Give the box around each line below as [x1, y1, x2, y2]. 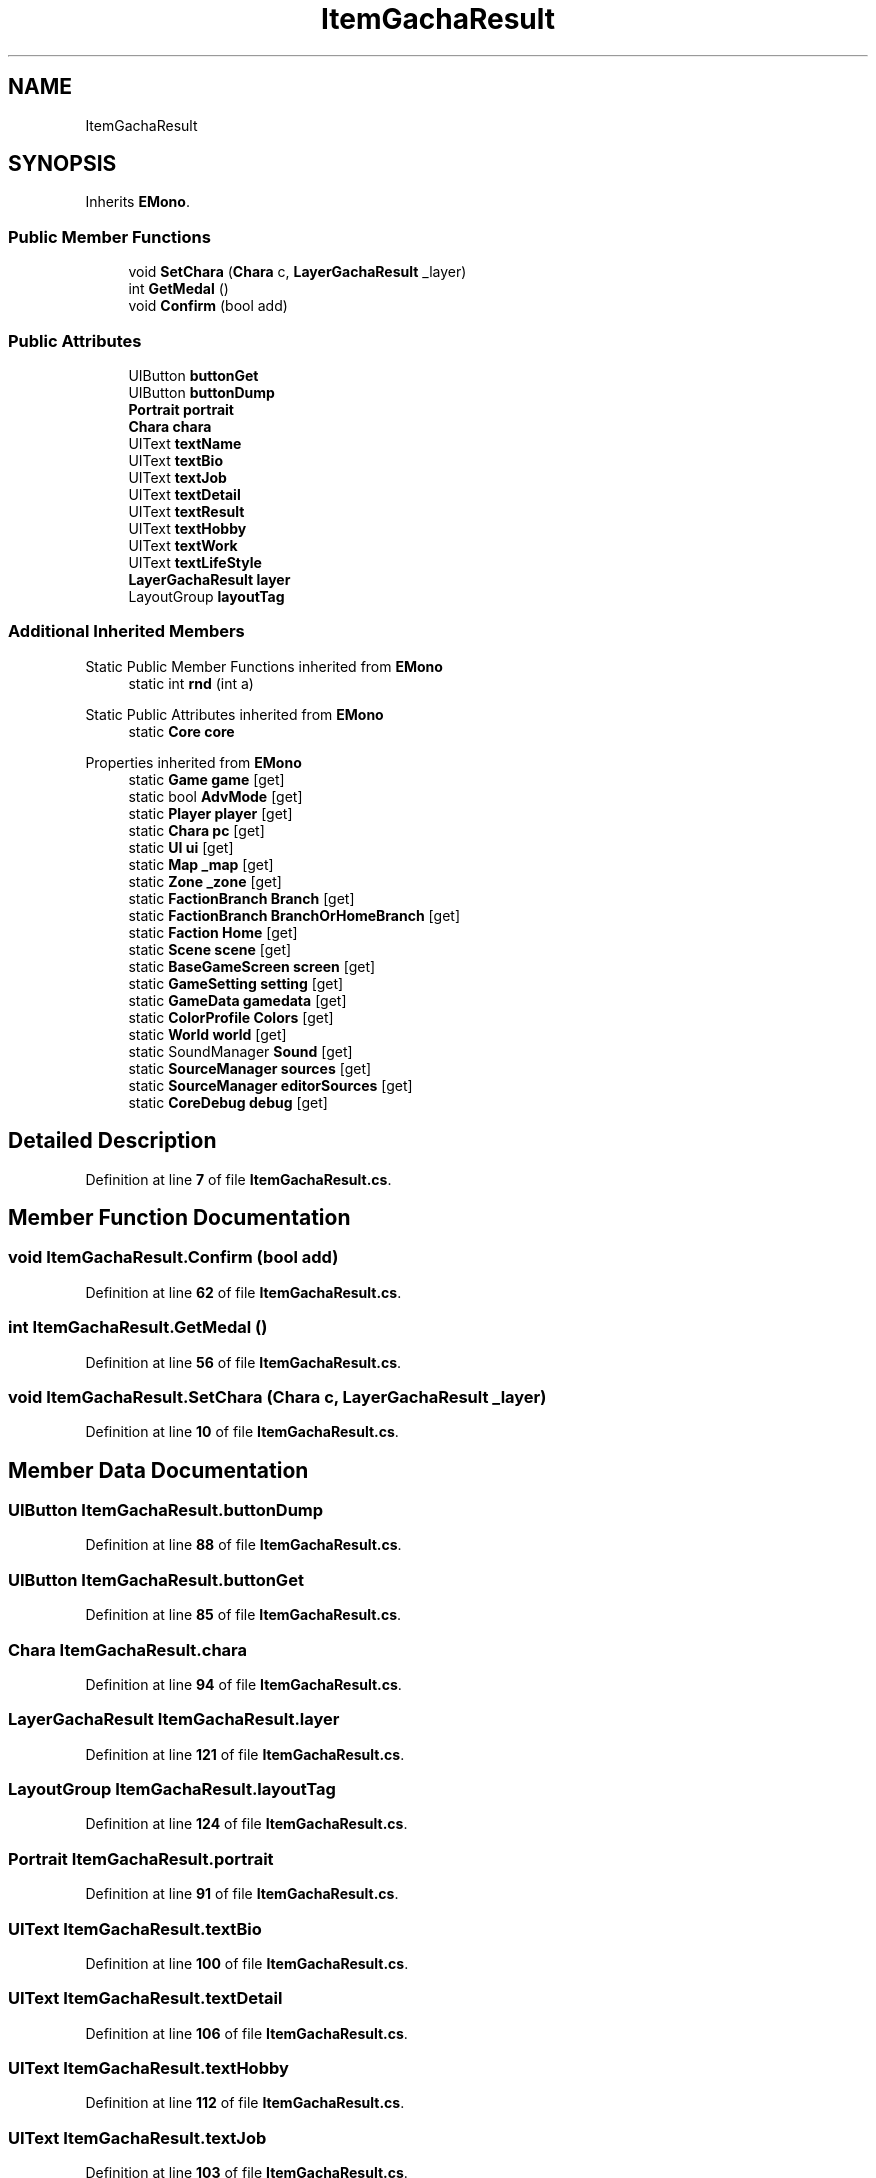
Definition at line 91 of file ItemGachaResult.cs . [85, 1885, 399, 1903]
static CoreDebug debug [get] [128, 1093, 328, 1111]
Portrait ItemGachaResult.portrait [8, 1848, 274, 1869]
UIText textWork [128, 536, 238, 554]
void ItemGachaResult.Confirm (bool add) [8, 1247, 339, 1268]
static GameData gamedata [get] [128, 991, 347, 1009]
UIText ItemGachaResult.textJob [8, 2127, 267, 2148]
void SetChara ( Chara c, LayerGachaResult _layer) [128, 263, 467, 281]
